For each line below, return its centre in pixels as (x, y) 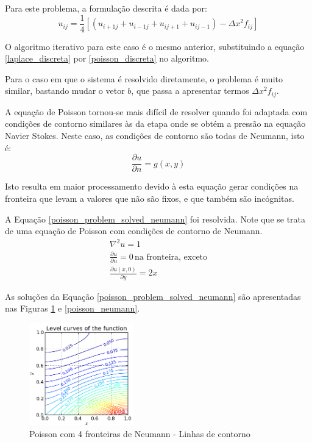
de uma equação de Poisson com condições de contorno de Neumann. (134, 231)
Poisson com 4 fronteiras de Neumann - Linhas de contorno (140, 434)
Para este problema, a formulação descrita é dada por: (106, 8)
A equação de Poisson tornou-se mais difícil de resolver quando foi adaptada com (156, 111)
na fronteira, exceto (171, 257)
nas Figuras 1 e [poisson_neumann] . (73, 308)
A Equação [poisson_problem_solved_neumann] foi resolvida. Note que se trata (155, 219)
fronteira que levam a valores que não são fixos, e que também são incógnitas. (150, 198)
